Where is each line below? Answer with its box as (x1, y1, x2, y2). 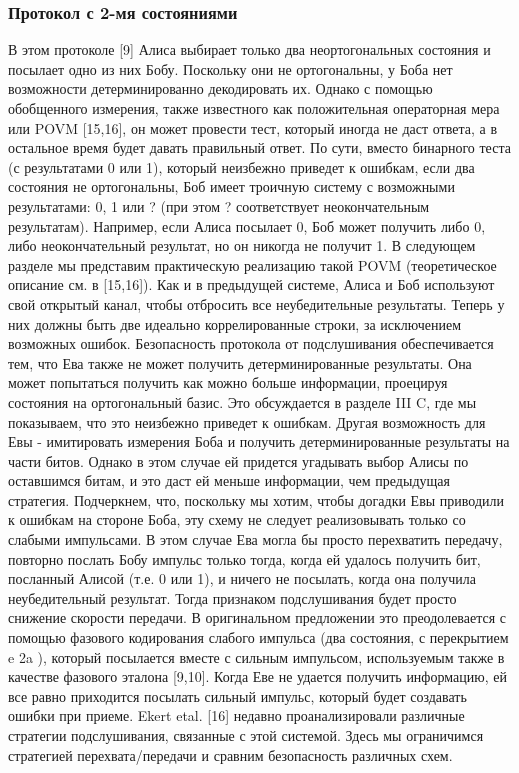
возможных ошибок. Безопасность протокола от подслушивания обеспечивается (8, 333, 494, 354)
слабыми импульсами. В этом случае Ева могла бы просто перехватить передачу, (8, 529, 503, 550)
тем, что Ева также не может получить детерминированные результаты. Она (8, 352, 472, 373)
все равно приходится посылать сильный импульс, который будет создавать (8, 685, 467, 706)
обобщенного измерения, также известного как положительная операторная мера (8, 98, 500, 118)
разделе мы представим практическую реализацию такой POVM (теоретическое (8, 254, 497, 275)
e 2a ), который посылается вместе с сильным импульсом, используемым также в (8, 646, 505, 667)
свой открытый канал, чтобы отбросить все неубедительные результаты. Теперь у (8, 293, 505, 314)
